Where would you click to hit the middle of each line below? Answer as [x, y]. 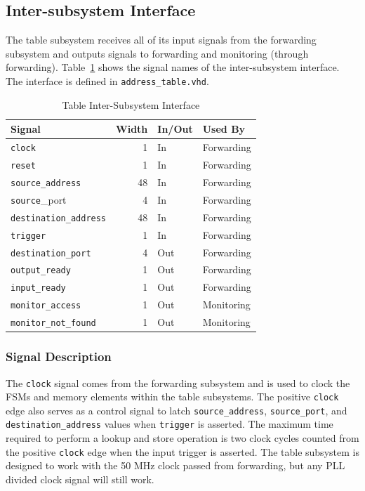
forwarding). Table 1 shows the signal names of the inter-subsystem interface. [173, 67]
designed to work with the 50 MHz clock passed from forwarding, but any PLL [175, 465]
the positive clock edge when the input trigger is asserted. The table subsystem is [182, 451]
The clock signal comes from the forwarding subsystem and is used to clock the [178, 382]
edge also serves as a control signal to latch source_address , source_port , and [177, 410]
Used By [224, 129]
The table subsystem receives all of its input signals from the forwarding [161, 40]
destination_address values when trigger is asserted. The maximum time [170, 424]
